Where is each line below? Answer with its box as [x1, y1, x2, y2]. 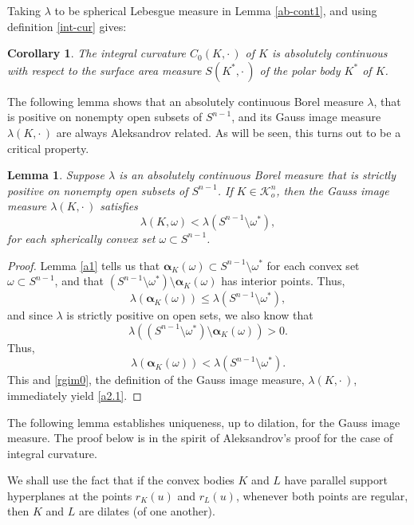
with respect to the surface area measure [7, 61, 202, 78]
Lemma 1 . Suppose [7, 167, 105, 183]
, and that [54, 272, 104, 289]
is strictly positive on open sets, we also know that [66, 307, 313, 323]
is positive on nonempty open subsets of [7, 108, 203, 125]
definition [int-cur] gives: [7, 18, 127, 34]
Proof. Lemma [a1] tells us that [7, 257, 160, 273]
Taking [7, 2, 41, 18]
